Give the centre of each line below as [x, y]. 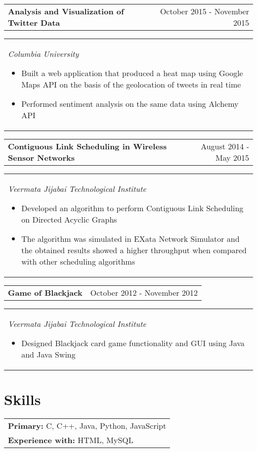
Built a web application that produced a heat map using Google [132, 73]
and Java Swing [48, 354]
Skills [22, 399]
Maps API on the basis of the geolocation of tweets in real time [131, 84]
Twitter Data [34, 23]
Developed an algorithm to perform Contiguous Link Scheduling [132, 208]
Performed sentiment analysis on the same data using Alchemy [130, 104]
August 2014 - [225, 146]
